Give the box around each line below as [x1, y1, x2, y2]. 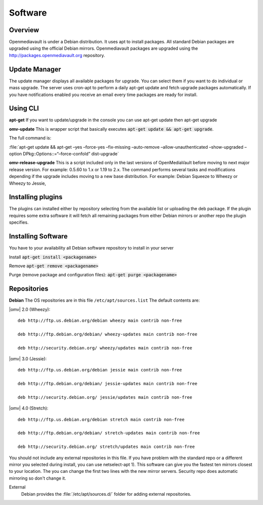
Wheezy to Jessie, [9, 180, 46, 186]
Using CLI [9, 104, 39, 113]
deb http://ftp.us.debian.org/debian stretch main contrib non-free [18, 417, 185, 422]
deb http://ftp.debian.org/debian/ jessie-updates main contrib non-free [18, 381, 198, 387]
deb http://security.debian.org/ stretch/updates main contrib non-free [18, 444, 195, 449]
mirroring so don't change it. [9, 475, 66, 481]
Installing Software [9, 232, 68, 241]
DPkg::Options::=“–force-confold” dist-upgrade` [22, 151, 119, 156]
